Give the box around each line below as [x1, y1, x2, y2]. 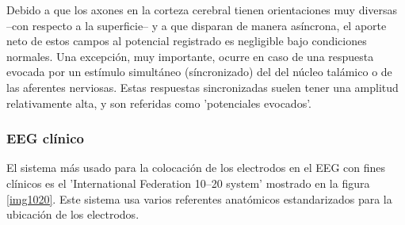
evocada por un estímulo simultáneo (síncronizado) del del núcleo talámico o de [6, 63, 392, 80]
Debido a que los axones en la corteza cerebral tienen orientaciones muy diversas [6, 2, 398, 17]
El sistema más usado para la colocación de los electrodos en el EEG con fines [6, 159, 386, 176]
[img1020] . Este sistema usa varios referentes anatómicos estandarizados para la [6, 190, 392, 207]
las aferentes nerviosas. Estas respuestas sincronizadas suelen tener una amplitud [6, 78, 399, 95]
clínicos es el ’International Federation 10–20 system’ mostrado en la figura [6, 174, 370, 191]
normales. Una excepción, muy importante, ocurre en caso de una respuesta [6, 48, 374, 64]
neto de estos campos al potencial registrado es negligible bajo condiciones [6, 32, 367, 49]
